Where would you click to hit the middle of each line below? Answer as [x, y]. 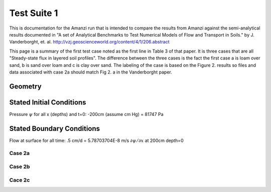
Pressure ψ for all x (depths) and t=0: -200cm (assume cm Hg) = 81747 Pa [86, 114]
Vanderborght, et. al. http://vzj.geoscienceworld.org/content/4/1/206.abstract [89, 42]
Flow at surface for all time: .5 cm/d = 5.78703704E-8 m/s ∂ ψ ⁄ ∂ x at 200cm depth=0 [96, 140]
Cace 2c [20, 180]
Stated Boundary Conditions [55, 128]
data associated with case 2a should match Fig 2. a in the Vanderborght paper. [91, 72]
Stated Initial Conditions [48, 102]
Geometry [26, 86]
